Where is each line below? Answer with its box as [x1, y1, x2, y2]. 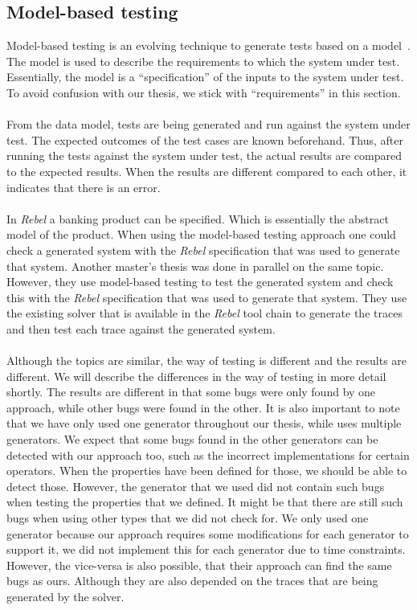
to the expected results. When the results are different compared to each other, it [6, 162, 407, 179]
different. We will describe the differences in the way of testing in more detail [6, 367, 386, 384]
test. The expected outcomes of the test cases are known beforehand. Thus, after [6, 131, 404, 148]
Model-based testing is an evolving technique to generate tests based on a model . [6, 37, 411, 54]
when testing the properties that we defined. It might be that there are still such [6, 493, 403, 510]
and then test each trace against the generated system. [6, 320, 276, 337]
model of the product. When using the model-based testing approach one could [6, 226, 396, 243]
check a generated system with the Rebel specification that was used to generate [6, 241, 400, 258]
